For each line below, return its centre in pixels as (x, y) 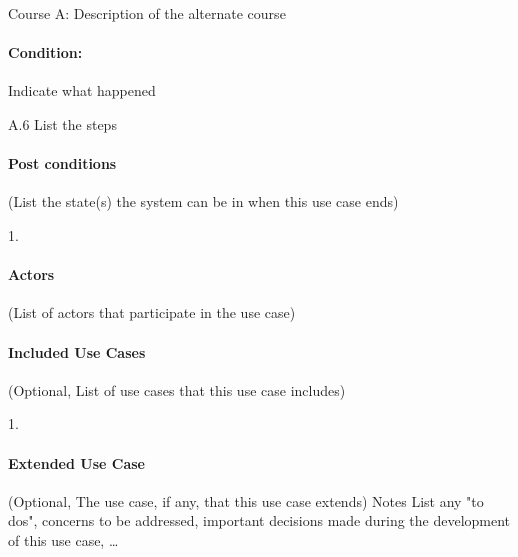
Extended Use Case (76, 462)
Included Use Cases (77, 351)
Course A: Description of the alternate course (147, 13)
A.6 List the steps (62, 123)
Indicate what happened (82, 90)
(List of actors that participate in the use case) (152, 312)
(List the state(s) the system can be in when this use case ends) (203, 201)
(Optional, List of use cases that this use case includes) (177, 389)
